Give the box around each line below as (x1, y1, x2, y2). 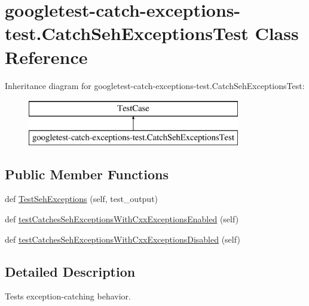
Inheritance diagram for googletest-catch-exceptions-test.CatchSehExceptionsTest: (5, 79, 305, 91)
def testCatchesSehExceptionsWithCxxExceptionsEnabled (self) (5, 213, 239, 225)
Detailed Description (5, 262, 136, 280)
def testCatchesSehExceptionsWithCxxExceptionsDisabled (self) (5, 232, 240, 245)
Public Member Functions (5, 164, 169, 183)
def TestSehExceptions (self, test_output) (5, 192, 158, 205)
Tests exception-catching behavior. (5, 290, 131, 302)
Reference (5, 44, 88, 69)
